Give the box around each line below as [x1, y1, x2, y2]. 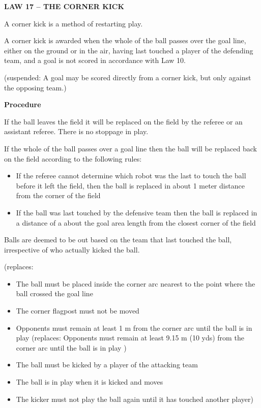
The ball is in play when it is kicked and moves [16, 376, 163, 387]
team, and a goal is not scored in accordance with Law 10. [4, 55, 186, 66]
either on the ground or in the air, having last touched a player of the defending [4, 45, 253, 55]
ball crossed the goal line [16, 288, 93, 299]
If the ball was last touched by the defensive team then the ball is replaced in [16, 207, 257, 217]
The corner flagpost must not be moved [16, 305, 139, 316]
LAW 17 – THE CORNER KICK [4, 1, 125, 11]
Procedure [4, 99, 41, 110]
